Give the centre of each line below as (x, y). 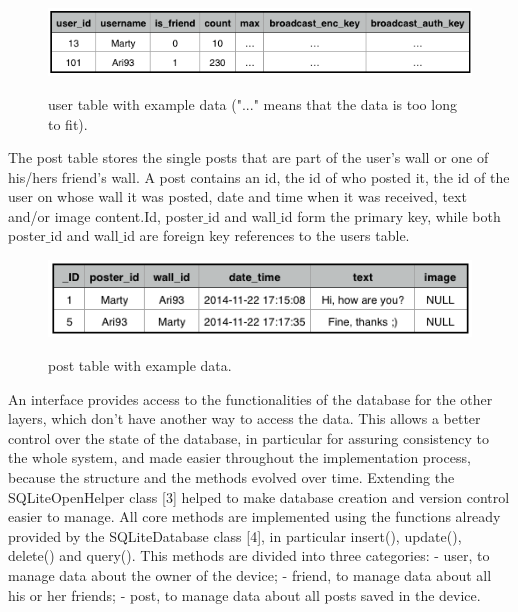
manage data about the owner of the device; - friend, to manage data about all (250, 575)
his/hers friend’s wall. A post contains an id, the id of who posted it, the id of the (259, 176)
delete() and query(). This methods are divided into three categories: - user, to (249, 555)
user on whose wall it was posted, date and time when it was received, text (237, 196)
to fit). (68, 123)
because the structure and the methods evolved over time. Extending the (231, 477)
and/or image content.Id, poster (106, 215)
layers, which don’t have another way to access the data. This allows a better (244, 418)
